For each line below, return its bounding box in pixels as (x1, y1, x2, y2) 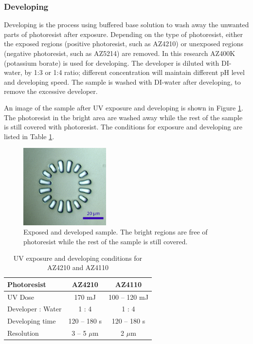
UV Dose (7, 291, 35, 302)
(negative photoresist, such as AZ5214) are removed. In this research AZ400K (4, 48, 235, 58)
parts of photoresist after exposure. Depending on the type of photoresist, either (4, 29, 243, 39)
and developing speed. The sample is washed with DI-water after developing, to (4, 76, 241, 87)
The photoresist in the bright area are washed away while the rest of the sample (4, 112, 243, 122)
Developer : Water (7, 304, 62, 314)
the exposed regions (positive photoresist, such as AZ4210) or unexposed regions (4, 38, 243, 49)
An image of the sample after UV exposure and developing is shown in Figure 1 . (4, 102, 243, 112)
